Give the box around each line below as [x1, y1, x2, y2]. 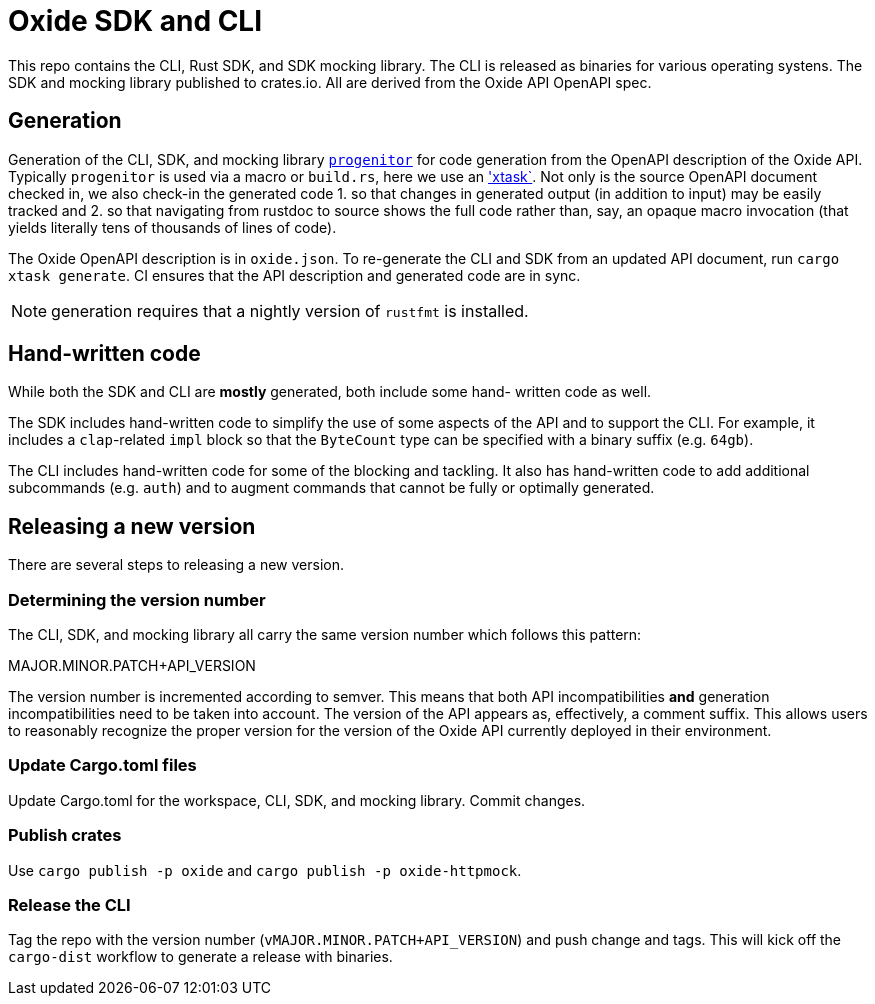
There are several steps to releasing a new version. [8, 556, 344, 574]
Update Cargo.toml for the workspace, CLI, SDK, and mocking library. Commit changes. [8, 791, 586, 809]
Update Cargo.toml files [8, 755, 197, 776]
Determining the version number [8, 589, 266, 610]
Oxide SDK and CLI [8, 4, 263, 38]
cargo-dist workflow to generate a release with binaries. [8, 948, 393, 966]
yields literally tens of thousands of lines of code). [8, 218, 337, 236]
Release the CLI [8, 894, 131, 915]
